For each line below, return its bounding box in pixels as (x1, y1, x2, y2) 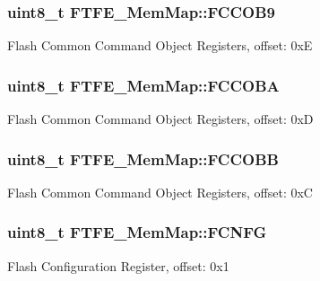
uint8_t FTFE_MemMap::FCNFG (7, 221, 267, 243)
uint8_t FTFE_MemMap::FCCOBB (7, 147, 279, 170)
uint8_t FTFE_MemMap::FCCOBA (7, 74, 280, 96)
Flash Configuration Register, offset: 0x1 (7, 256, 229, 275)
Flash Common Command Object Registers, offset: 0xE (7, 36, 313, 55)
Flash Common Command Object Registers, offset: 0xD (7, 110, 314, 128)
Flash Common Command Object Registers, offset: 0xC (7, 182, 313, 201)
